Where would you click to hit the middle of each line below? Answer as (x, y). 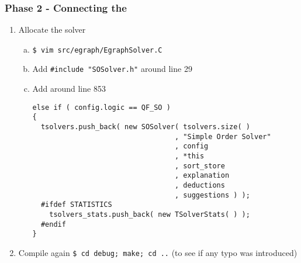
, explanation (202, 176)
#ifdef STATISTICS (76, 205)
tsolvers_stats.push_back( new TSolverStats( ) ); (150, 214)
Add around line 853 (69, 89)
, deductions (200, 185)
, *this (190, 156)
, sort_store (200, 166)
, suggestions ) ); (212, 195)
